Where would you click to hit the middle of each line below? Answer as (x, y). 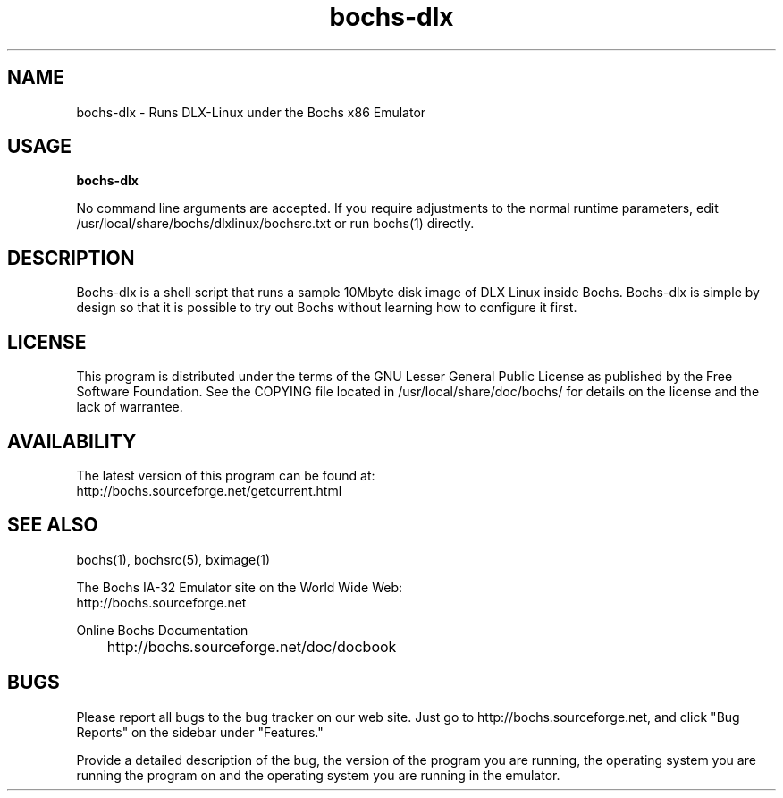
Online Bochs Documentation (162, 630)
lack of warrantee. (130, 407)
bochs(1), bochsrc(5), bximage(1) (173, 559)
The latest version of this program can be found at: (226, 475)
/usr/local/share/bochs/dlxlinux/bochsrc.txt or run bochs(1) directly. (275, 224)
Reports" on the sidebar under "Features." (200, 732)
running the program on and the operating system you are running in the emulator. (318, 775)
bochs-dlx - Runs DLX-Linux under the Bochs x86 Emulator (251, 112)
